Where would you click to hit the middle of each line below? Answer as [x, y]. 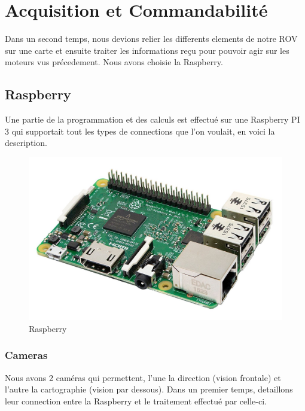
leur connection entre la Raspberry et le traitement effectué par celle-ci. [136, 401]
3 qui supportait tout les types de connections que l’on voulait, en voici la [140, 131]
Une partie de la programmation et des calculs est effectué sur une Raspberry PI [152, 119]
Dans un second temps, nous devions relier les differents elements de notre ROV [151, 39]
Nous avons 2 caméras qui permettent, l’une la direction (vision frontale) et [143, 377]
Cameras [26, 355]
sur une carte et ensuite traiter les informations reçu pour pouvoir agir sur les [147, 50]
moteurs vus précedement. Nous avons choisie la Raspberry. [114, 62]
